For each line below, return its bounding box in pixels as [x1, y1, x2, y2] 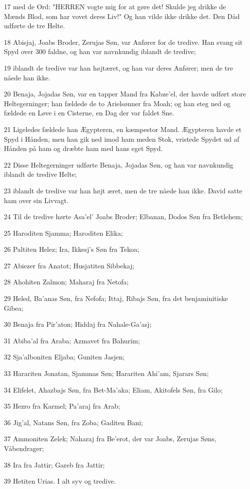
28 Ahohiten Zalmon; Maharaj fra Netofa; [4, 277, 129, 287]
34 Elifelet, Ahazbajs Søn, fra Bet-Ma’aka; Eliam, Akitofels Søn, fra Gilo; [4, 384, 223, 395]
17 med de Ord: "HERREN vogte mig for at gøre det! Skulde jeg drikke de [4, 1, 226, 11]
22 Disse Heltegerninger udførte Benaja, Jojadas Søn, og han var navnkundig [4, 159, 233, 169]
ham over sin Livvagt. [4, 195, 69, 205]
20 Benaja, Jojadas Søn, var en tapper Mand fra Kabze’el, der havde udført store [4, 89, 246, 99]
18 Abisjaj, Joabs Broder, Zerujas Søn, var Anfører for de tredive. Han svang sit [4, 37, 243, 47]
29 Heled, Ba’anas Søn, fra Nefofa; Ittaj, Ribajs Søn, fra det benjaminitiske [4, 293, 228, 303]
